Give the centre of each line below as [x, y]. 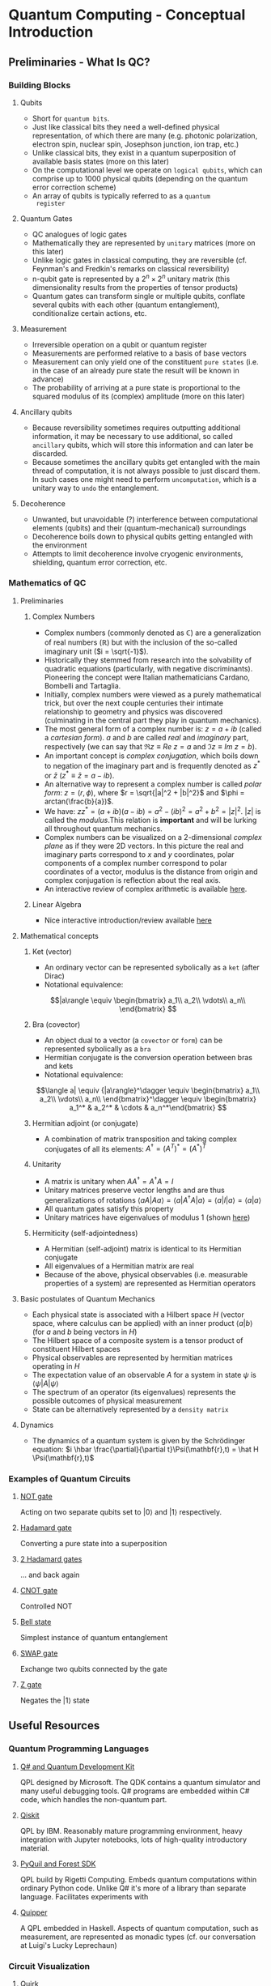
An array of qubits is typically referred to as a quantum [121, 195]
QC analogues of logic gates [80, 234]
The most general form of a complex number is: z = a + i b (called [153, 729]
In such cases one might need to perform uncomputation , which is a [144, 479]
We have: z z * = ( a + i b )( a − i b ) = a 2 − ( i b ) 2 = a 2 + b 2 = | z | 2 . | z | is [152, 810]
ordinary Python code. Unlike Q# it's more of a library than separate [133, 1888]
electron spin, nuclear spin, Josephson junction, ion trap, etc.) [135, 144]
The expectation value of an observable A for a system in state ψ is [144, 1374]
